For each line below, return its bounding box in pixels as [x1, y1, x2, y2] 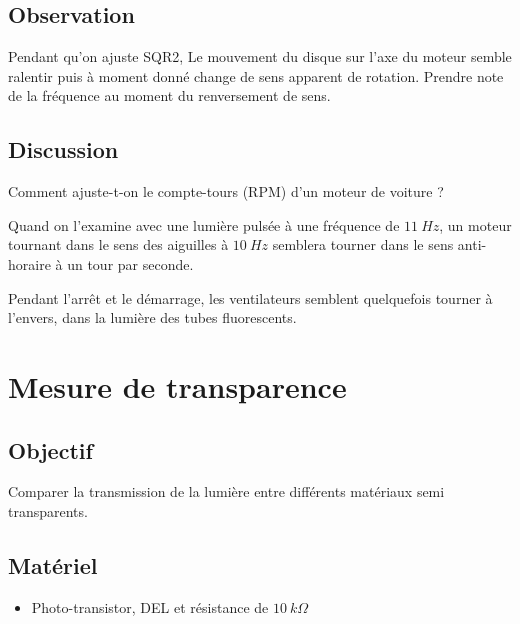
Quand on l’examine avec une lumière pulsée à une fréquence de [8, 214, 400, 235]
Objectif [8, 434, 93, 465]
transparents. [8, 500, 88, 521]
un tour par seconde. [67, 253, 194, 274]
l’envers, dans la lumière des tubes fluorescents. [8, 307, 297, 328]
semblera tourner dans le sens [272, 234, 454, 255]
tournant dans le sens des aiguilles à [8, 234, 229, 255]
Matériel [8, 549, 98, 580]
